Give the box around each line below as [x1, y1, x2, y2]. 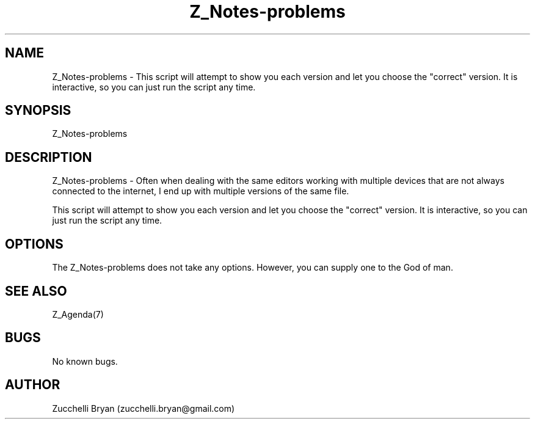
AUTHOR [5, 377, 60, 393]
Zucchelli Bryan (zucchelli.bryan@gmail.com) [52, 403, 235, 414]
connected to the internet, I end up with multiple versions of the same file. [52, 186, 349, 197]
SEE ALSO [5, 283, 67, 299]
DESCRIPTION [5, 149, 92, 165]
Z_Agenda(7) [52, 309, 104, 320]
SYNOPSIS [5, 103, 71, 119]
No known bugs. [52, 356, 118, 367]
